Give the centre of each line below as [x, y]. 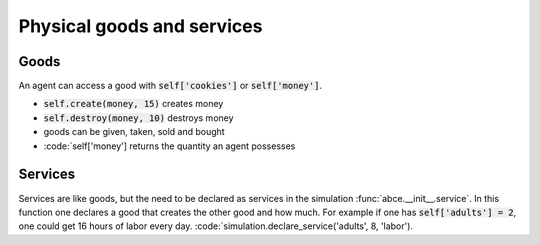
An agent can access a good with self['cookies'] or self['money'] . [170, 86]
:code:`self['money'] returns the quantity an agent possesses [169, 146]
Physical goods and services [140, 26]
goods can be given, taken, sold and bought [134, 132]
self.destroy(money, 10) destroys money [138, 117]
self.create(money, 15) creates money [133, 104]
